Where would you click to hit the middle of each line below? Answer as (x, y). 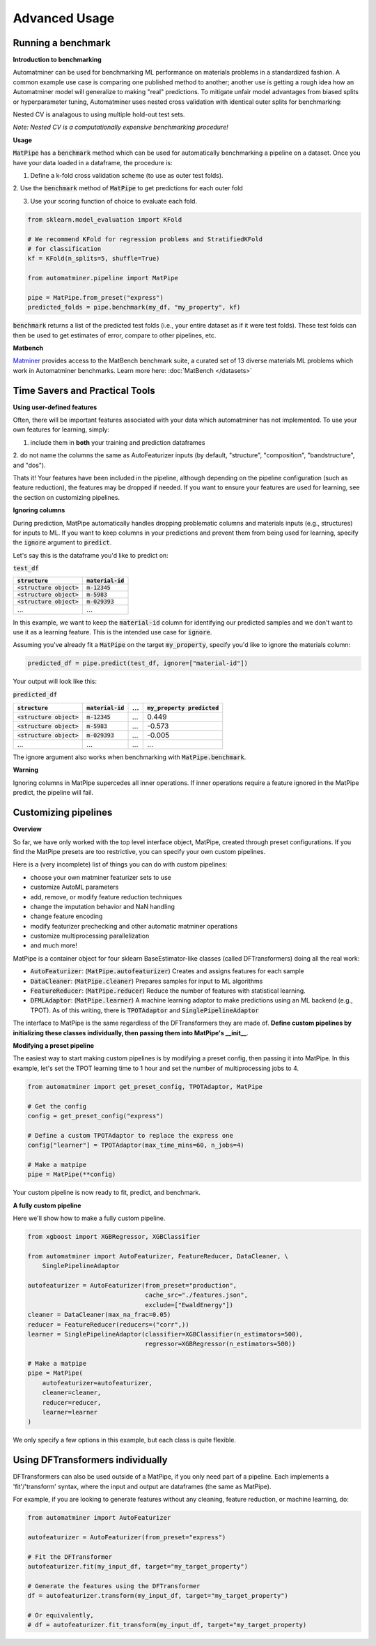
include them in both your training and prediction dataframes (118, 442)
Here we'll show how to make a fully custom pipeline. (89, 1218)
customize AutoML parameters (75, 887)
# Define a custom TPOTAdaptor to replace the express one (130, 1135)
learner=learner (70, 1412)
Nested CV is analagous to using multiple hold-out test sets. (99, 114)
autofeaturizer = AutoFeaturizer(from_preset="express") (127, 1537)
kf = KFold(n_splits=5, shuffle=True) (94, 259)
